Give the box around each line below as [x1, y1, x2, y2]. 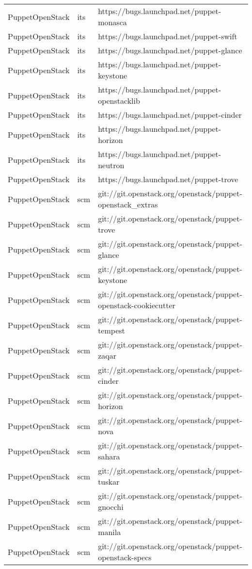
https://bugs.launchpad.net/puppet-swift [98, 31, 237, 42]
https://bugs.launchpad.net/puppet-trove [98, 174, 238, 185]
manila [98, 526, 121, 537]
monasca [98, 16, 127, 28]
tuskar [98, 476, 120, 487]
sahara [98, 451, 120, 462]
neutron [98, 159, 125, 171]
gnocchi [98, 501, 124, 512]
